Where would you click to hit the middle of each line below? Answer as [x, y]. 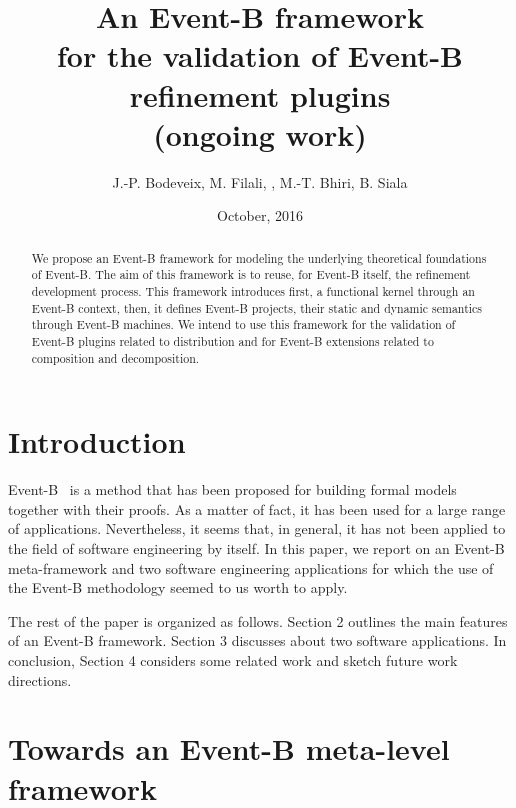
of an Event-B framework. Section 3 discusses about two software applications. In [257, 640]
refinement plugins [260, 94]
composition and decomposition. [115, 357]
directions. [40, 679]
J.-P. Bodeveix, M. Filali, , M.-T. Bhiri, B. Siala [260, 181]
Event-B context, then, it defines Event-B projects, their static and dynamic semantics [257, 307]
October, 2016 [260, 215]
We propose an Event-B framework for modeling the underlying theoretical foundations [259, 257]
